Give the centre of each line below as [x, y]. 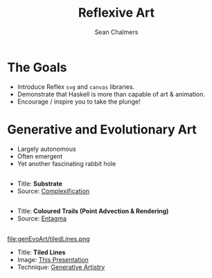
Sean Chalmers [116, 32]
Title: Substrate [39, 184]
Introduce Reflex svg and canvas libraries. [76, 87]
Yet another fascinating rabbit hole [67, 163]
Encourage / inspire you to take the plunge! [79, 101]
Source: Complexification [53, 191]
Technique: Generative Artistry [61, 267]
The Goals [37, 67]
